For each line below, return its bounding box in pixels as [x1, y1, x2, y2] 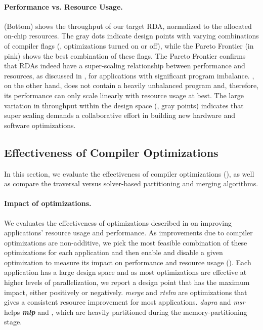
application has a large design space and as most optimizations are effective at [4, 267, 247, 277]
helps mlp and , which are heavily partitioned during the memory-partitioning [4, 306, 247, 317]
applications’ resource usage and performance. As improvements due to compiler [4, 227, 253, 238]
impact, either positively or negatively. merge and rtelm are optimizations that [4, 286, 247, 297]
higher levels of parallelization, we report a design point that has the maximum [4, 277, 250, 287]
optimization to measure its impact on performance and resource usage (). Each [4, 257, 251, 267]
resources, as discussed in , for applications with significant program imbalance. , [4, 70, 254, 80]
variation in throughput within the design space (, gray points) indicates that [4, 100, 244, 110]
